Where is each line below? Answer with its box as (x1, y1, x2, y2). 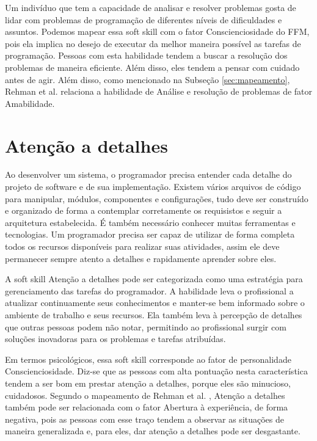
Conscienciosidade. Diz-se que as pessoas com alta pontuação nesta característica (5, 365, 308, 377)
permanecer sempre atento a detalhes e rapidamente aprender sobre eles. (5, 252, 277, 264)
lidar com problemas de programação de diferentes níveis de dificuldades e (5, 13, 282, 26)
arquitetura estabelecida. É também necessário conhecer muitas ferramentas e (5, 216, 296, 228)
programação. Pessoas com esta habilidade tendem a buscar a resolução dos (5, 49, 288, 62)
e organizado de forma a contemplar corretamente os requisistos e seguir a (5, 204, 282, 217)
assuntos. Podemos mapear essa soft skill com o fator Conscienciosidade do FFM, (5, 25, 310, 38)
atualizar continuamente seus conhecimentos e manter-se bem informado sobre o (5, 296, 305, 309)
